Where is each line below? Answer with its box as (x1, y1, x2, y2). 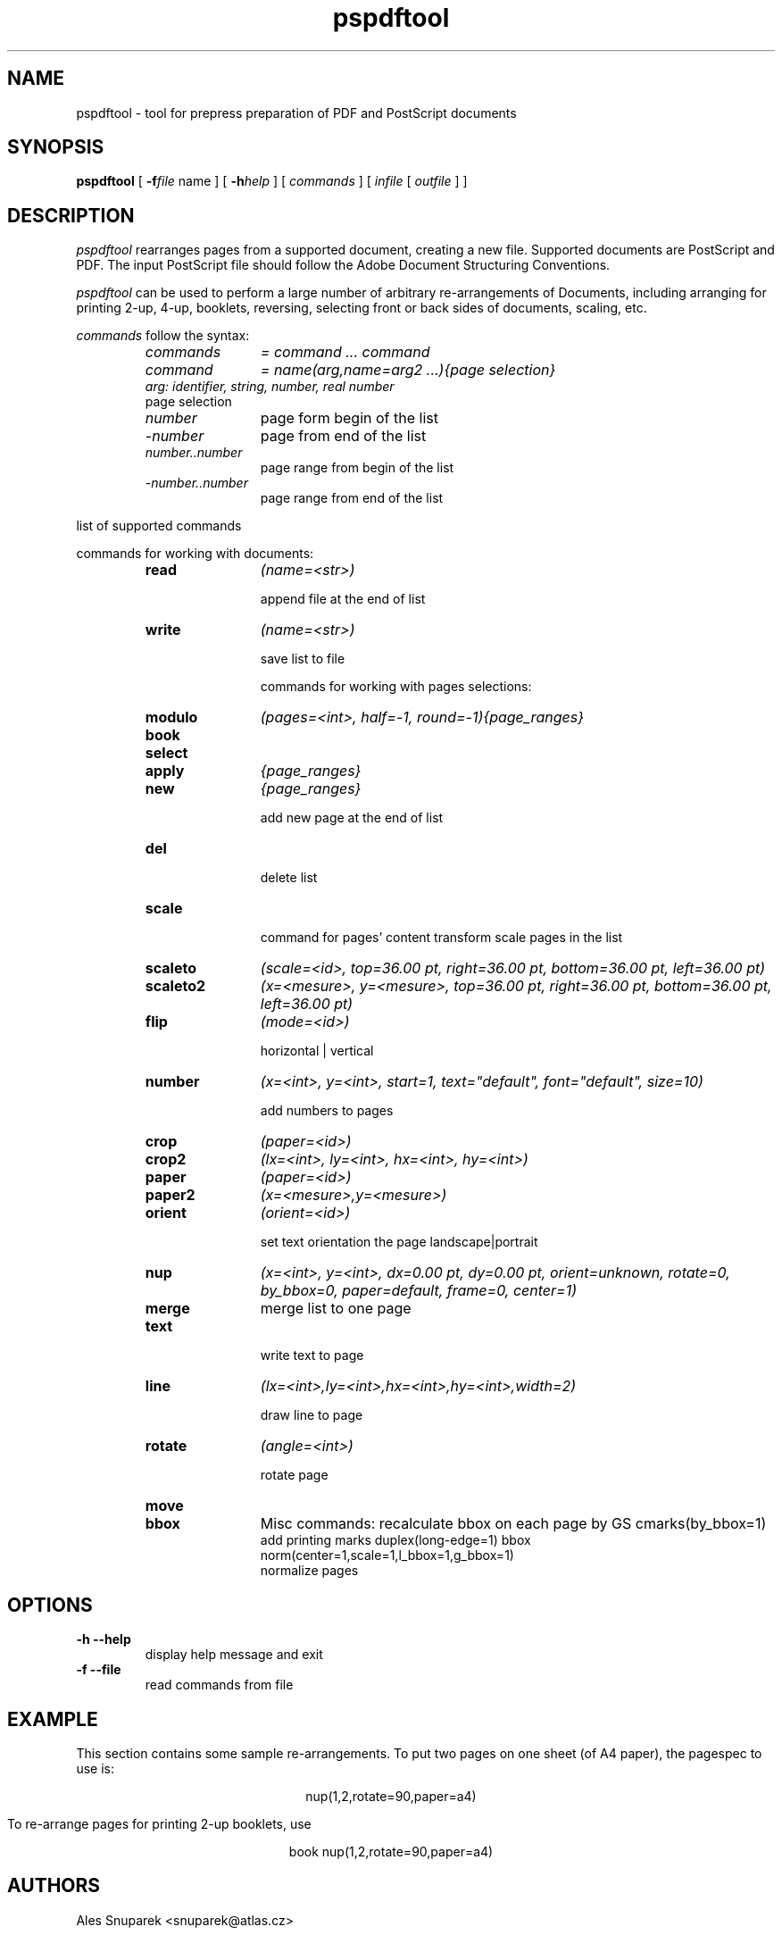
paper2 (145, 1186, 195, 1205)
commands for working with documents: (76, 546, 314, 562)
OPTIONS (7, 1593, 93, 1616)
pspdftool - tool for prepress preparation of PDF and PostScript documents (76, 104, 517, 121)
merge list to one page (260, 1299, 412, 1318)
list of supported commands (76, 518, 242, 534)
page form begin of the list (260, 409, 438, 428)
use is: (76, 1760, 114, 1776)
